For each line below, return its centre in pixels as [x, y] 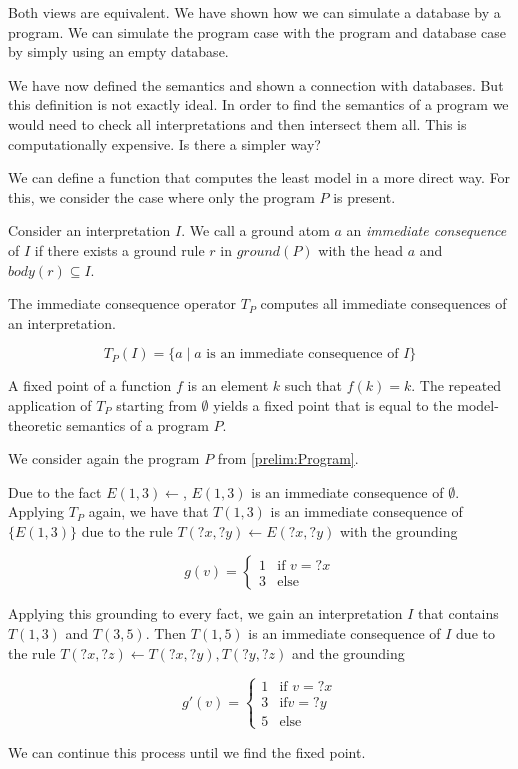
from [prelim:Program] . [288, 458]
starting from [156, 404]
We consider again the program [104, 458]
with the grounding [398, 530]
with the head [361, 249]
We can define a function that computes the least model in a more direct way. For [259, 177]
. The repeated [456, 385]
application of [50, 404]
